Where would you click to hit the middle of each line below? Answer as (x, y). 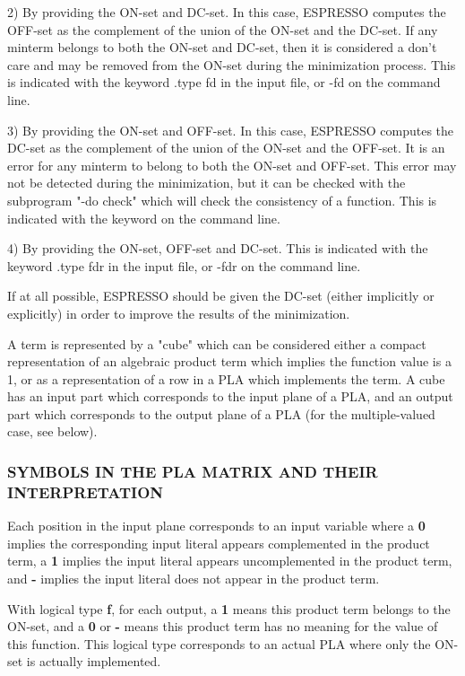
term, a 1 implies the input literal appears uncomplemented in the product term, (230, 561)
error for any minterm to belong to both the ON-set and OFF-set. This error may (232, 165)
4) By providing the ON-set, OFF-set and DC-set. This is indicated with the (218, 248)
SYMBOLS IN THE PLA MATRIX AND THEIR (193, 471)
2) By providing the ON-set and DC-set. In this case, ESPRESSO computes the (227, 12)
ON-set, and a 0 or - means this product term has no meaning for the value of (223, 626)
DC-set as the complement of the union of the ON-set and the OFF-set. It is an (226, 148)
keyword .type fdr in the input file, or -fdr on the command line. (184, 265)
